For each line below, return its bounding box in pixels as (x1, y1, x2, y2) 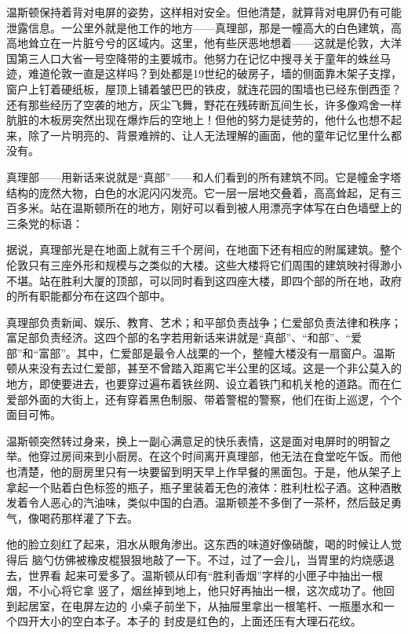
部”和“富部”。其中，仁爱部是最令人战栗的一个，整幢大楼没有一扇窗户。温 (6, 344, 384, 361)
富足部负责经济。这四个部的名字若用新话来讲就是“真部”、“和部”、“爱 (6, 329, 362, 346)
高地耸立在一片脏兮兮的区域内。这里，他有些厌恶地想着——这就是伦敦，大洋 (6, 35, 402, 51)
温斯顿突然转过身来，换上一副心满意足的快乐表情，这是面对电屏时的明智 (6, 432, 380, 449)
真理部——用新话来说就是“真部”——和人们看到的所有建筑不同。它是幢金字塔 (6, 168, 402, 185)
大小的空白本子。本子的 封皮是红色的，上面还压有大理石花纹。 (38, 613, 362, 629)
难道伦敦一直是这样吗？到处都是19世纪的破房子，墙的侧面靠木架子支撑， (27, 65, 402, 82)
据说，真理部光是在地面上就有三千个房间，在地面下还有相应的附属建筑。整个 (6, 241, 402, 258)
